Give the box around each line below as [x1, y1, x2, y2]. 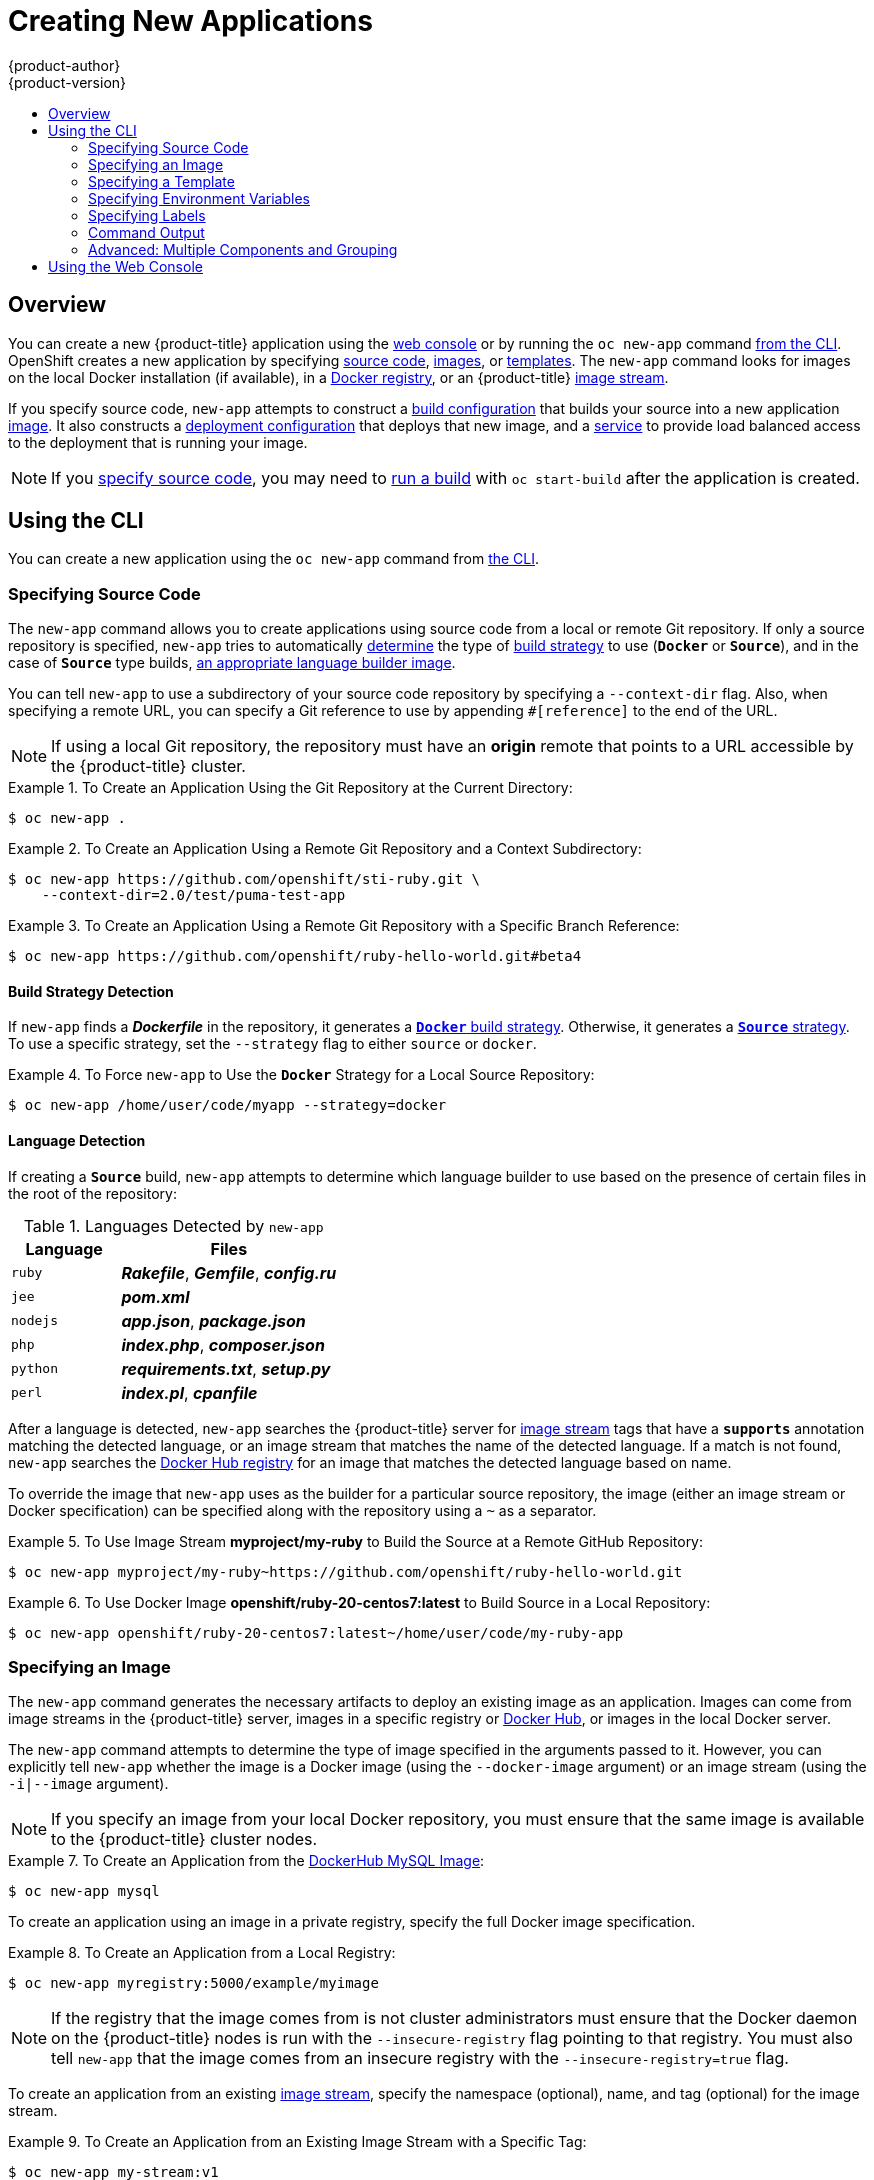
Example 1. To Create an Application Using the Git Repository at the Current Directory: [8, 779, 573, 797]
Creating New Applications [8, 4, 373, 38]
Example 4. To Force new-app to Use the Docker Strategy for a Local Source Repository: [8, 1066, 595, 1084]
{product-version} [8, 73, 127, 91]
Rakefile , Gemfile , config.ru [121, 1262, 337, 1283]
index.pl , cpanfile [121, 1382, 258, 1403]
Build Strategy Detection [8, 982, 174, 1000]
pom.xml [121, 1286, 190, 1307]
